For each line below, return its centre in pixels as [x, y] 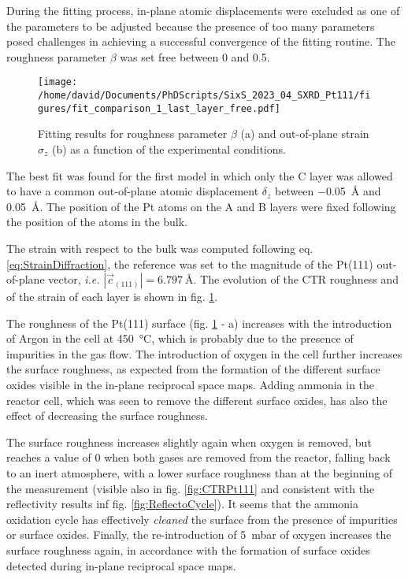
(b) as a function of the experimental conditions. [169, 148]
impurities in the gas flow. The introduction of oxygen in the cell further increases [204, 353]
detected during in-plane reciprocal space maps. [121, 565]
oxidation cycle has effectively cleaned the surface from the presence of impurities [202, 519]
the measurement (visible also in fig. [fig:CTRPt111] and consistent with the [191, 488]
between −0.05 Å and [328, 191]
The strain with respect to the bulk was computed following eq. [160, 248]
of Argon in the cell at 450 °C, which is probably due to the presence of [180, 338]
